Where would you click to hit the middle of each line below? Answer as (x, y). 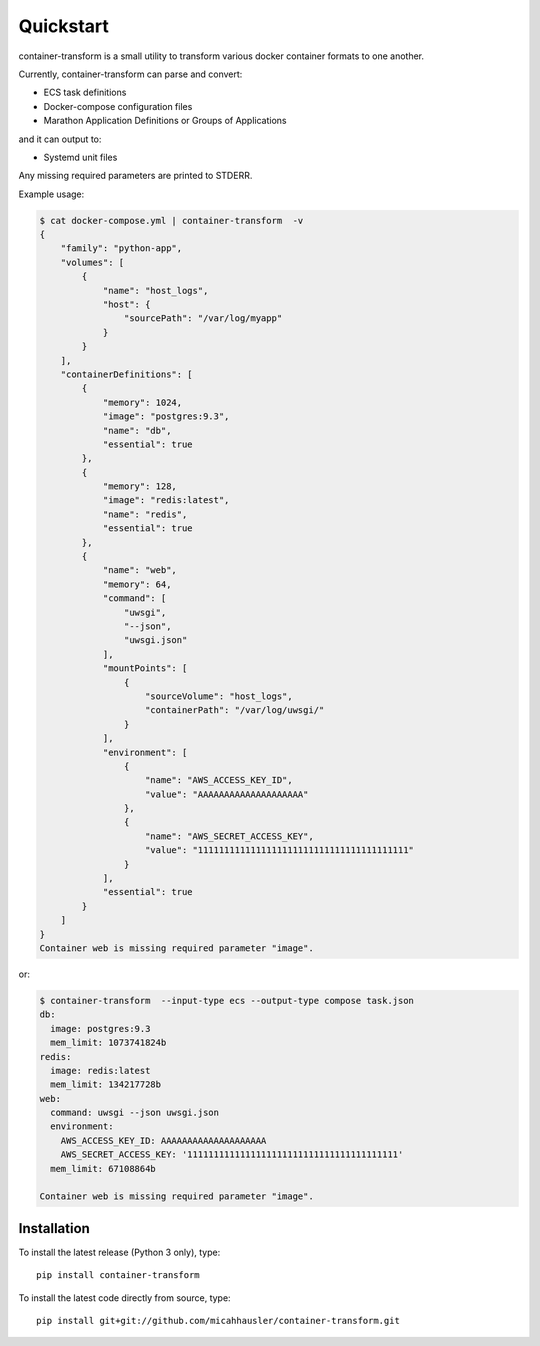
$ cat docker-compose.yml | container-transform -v (171, 220)
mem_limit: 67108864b (103, 1168)
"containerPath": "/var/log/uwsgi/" (235, 710)
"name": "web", (139, 570)
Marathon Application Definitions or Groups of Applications (165, 121)
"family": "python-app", (121, 248)
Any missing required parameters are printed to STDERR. (135, 176)
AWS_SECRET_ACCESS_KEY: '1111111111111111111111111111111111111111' (232, 1154)
